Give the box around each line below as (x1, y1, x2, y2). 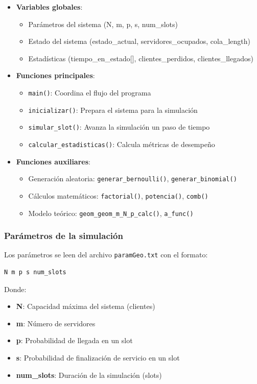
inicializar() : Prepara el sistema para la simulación (28, 104, 198, 115)
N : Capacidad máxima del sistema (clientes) (16, 301, 155, 311)
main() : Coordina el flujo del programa (28, 87, 151, 98)
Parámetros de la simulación (4, 229, 123, 242)
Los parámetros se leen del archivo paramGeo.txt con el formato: (4, 249, 208, 260)
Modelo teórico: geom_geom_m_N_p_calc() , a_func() (28, 207, 194, 218)
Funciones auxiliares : (16, 156, 90, 166)
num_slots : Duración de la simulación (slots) (16, 369, 162, 380)
